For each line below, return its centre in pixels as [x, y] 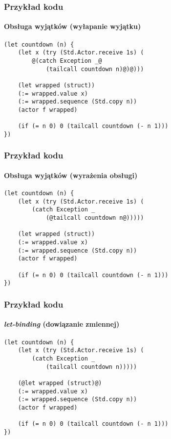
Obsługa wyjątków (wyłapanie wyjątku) [73, 26]
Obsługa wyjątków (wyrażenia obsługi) [71, 175]
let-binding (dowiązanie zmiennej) [62, 324]
